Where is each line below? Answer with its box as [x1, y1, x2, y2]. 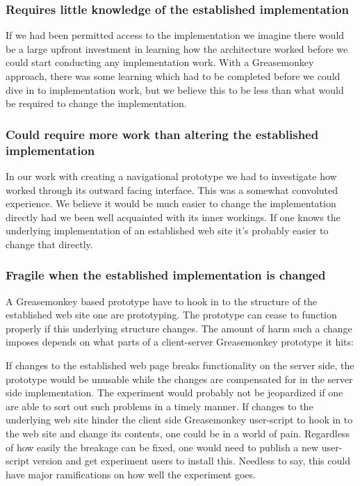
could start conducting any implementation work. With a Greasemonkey [6, 55, 314, 70]
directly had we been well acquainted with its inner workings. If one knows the [6, 209, 341, 224]
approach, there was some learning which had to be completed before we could [6, 69, 341, 83]
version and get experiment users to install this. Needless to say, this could [33, 453, 350, 468]
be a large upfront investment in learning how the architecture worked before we [6, 41, 348, 56]
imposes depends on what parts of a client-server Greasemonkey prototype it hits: [6, 334, 354, 349]
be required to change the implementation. [6, 96, 187, 111]
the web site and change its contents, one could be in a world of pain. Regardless [6, 426, 350, 441]
